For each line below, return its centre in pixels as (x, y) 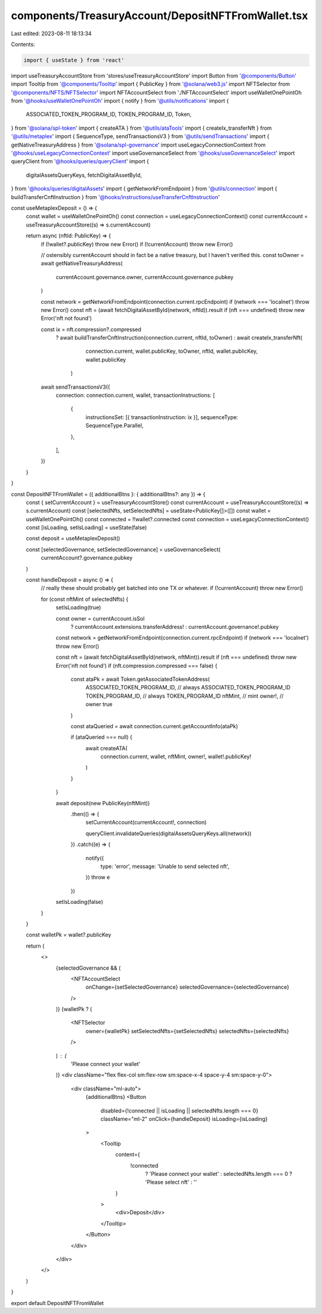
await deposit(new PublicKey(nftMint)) (103, 803)
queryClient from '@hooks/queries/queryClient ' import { (80, 161)
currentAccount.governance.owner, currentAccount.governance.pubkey (145, 277)
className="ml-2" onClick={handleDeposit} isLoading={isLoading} (184, 1119)
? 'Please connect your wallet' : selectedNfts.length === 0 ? (219, 1174)
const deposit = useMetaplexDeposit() (73, 539)
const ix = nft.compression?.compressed (91, 329)
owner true (99, 704)
